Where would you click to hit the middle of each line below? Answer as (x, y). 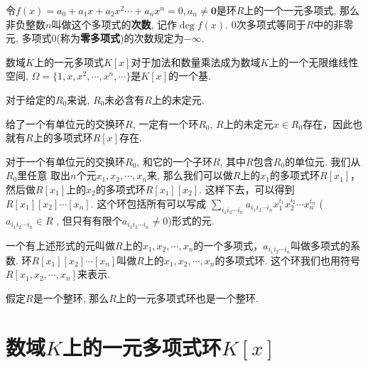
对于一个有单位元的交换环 (65, 161)
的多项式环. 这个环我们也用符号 (288, 260)
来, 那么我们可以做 (190, 175)
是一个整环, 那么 (71, 297)
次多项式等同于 (271, 24)
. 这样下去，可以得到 (247, 189)
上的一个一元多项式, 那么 (302, 10)
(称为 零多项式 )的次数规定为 (120, 38)
